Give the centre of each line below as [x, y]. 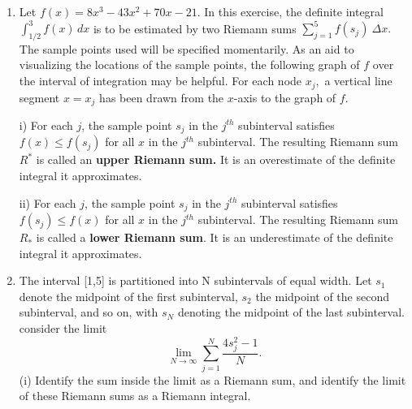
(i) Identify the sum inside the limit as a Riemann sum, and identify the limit [213, 379]
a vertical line [358, 81]
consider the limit [63, 328]
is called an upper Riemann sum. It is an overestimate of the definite [216, 159]
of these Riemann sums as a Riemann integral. [135, 396]
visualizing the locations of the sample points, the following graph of [189, 65]
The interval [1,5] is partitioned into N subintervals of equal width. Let [195, 280]
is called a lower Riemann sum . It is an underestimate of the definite [215, 237]
